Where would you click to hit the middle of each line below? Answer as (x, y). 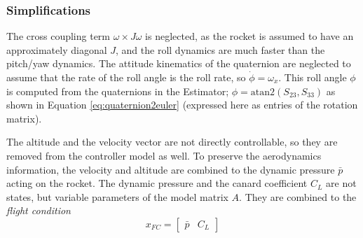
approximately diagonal (57, 49)
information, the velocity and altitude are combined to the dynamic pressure (171, 169)
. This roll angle (313, 77)
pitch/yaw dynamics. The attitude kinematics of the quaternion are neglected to (179, 63)
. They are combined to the (298, 196)
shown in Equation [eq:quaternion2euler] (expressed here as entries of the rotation (182, 105)
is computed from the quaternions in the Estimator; (118, 91)
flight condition (39, 210)
